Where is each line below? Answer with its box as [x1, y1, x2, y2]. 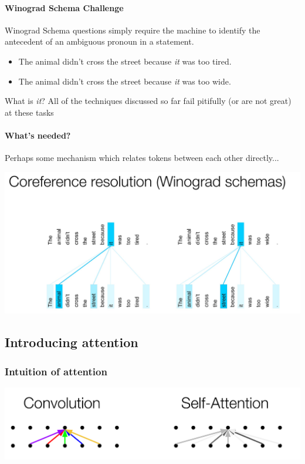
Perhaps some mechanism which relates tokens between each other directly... [5, 152, 279, 164]
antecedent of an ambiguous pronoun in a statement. [5, 35, 194, 48]
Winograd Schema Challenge [5, 1, 124, 14]
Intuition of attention [5, 364, 107, 378]
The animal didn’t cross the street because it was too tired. [18, 55, 232, 67]
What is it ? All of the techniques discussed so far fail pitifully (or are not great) [5, 95, 292, 107]
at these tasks [5, 106, 54, 118]
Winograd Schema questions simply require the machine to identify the [5, 23, 260, 36]
